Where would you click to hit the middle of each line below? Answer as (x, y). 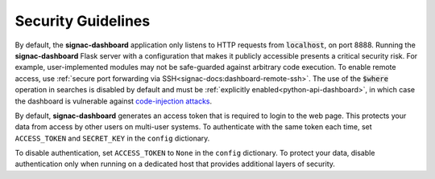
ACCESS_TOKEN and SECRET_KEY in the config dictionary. (112, 138)
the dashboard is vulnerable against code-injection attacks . (114, 101)
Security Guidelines (83, 21)
